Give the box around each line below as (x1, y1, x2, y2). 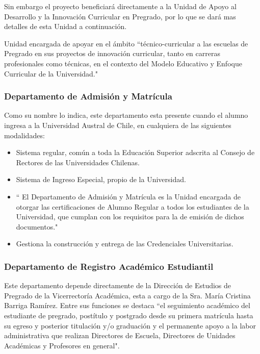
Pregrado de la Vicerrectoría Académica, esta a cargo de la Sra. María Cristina (4, 290, 251, 300)
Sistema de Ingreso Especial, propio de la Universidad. (16, 174, 186, 185)
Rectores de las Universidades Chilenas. (16, 157, 140, 167)
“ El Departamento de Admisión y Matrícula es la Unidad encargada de (16, 191, 241, 201)
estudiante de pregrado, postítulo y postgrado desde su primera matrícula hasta (4, 310, 253, 320)
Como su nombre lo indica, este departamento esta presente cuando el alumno (4, 110, 248, 120)
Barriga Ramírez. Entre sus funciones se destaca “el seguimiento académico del (4, 300, 250, 311)
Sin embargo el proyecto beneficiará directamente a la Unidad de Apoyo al (4, 1, 237, 11)
